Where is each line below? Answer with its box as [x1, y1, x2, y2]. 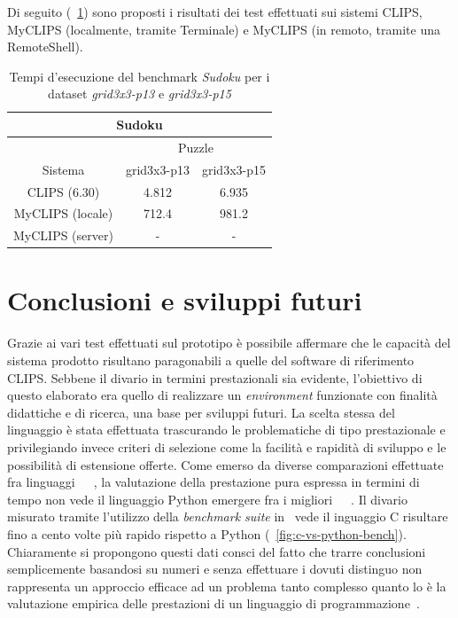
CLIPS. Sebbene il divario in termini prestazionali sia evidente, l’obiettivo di [7, 368, 423, 387]
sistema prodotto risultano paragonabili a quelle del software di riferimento [7, 351, 415, 369]
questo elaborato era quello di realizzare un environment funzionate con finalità [7, 386, 438, 404]
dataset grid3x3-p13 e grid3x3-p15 [48, 84, 231, 103]
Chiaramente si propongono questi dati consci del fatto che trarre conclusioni [7, 542, 426, 560]
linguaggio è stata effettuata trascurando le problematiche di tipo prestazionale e [7, 420, 446, 439]
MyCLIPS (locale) [13, 204, 113, 223]
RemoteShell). [7, 37, 83, 56]
